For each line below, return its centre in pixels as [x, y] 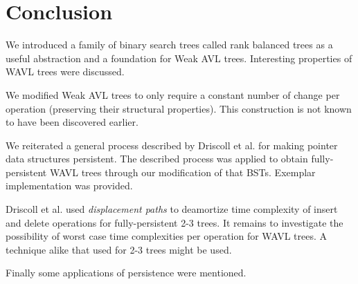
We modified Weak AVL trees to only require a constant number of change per [173, 94]
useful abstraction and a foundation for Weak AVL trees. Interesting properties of [179, 58]
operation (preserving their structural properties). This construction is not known [179, 108]
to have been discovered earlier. [72, 122]
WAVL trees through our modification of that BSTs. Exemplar [182, 172]
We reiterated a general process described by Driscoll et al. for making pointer [172, 145]
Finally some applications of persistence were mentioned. [126, 273]
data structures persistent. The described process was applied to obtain [157, 159]
